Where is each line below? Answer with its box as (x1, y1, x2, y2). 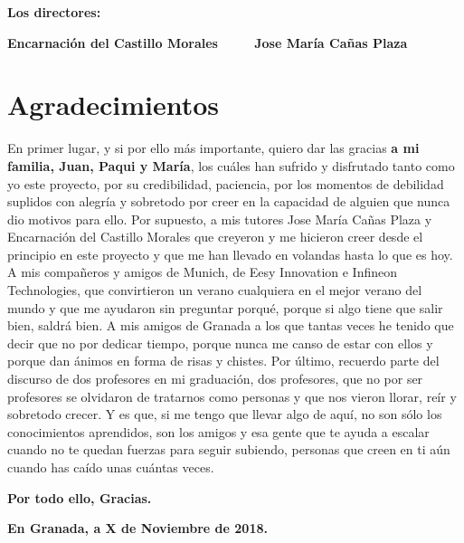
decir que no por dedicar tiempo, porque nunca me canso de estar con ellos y (7, 333, 433, 352)
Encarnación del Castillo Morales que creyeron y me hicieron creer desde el (7, 227, 423, 246)
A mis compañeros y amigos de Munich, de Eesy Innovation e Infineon (7, 262, 398, 281)
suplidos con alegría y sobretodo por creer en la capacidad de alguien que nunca (7, 192, 450, 211)
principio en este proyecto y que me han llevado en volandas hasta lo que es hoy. (7, 244, 453, 263)
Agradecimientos (7, 86, 220, 123)
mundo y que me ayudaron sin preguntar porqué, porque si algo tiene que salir (7, 298, 443, 317)
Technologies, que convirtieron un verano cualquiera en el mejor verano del (7, 281, 422, 300)
